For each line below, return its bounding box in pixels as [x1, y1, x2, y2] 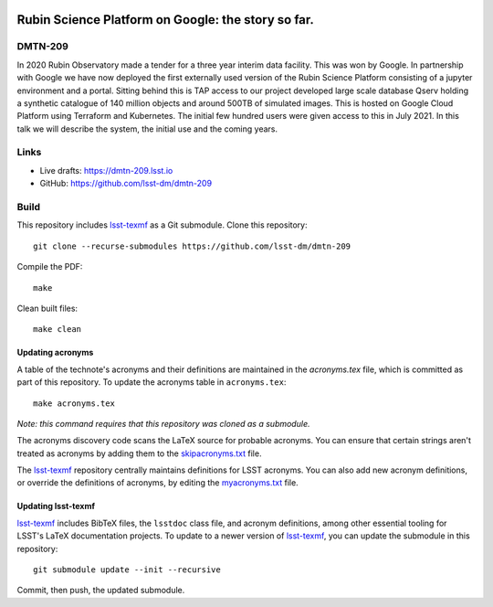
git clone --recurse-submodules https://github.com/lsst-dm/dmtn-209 [33, 240, 351, 251]
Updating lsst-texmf [16, 501, 96, 512]
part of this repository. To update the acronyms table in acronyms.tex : [16, 377, 287, 388]
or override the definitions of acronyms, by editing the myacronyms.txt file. [16, 477, 299, 488]
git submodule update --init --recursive [33, 565, 221, 575]
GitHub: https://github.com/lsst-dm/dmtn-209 [39, 178, 213, 189]
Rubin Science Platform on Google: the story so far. [16, 12, 315, 27]
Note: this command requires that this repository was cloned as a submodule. [16, 418, 310, 429]
